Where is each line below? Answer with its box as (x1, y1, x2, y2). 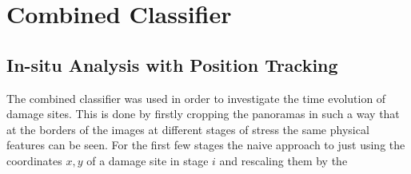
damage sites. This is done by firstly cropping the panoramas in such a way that (6, 105, 400, 122)
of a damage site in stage (86, 152, 209, 168)
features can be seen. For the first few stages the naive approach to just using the (6, 136, 405, 153)
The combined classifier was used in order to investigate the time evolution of (6, 89, 386, 106)
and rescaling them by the (219, 152, 348, 168)
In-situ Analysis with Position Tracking (6, 52, 338, 77)
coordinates (6, 152, 62, 168)
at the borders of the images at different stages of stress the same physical (6, 121, 369, 137)
